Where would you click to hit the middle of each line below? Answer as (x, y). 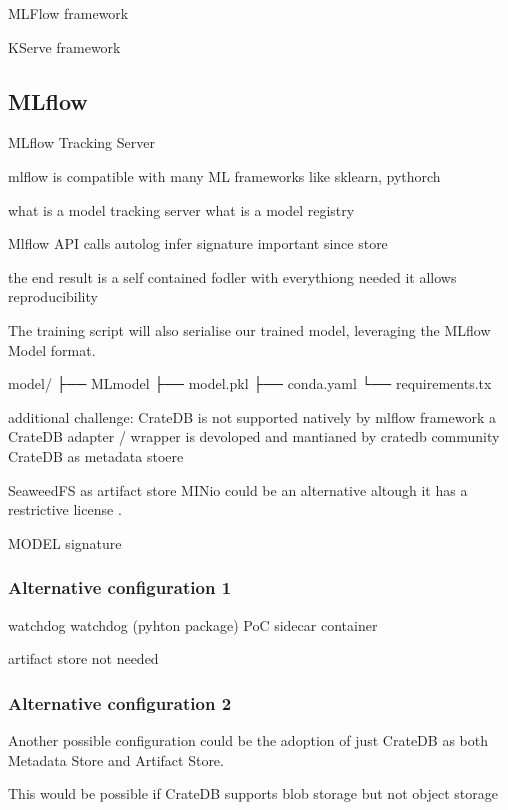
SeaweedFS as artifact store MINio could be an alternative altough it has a (238, 489)
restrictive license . (65, 509)
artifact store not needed (83, 658)
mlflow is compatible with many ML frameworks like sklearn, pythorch (224, 175)
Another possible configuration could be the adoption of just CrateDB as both (248, 739)
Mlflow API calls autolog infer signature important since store (198, 243)
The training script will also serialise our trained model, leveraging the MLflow (249, 329)
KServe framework (64, 46)
